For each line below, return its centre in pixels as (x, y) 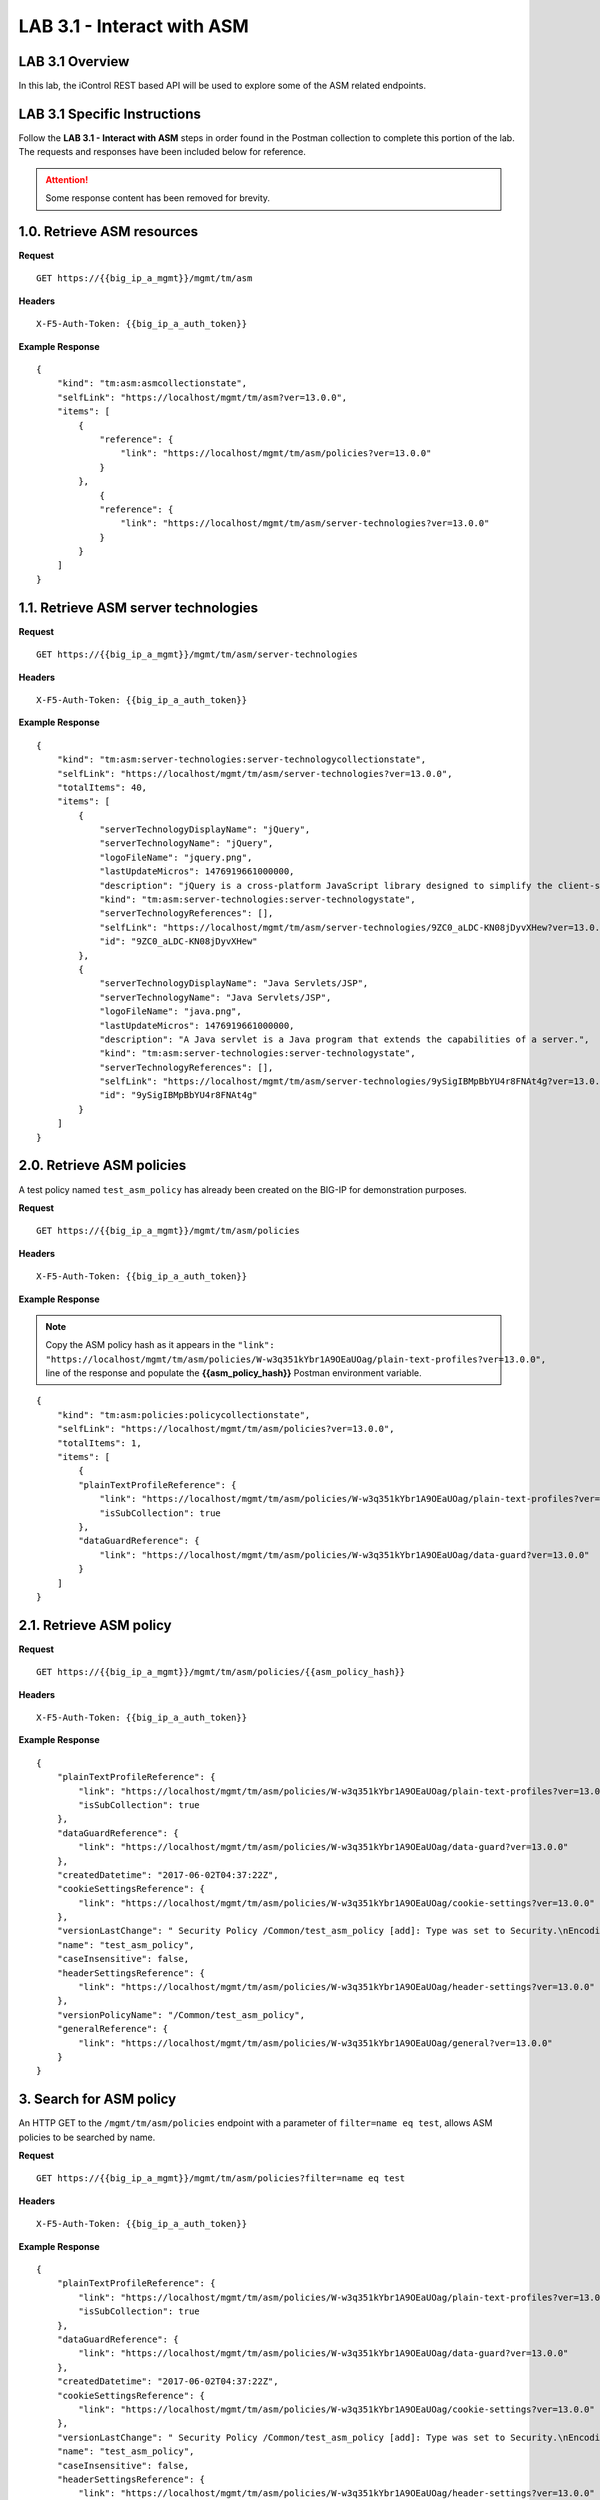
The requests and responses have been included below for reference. (162, 152)
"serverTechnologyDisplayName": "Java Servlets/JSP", (234, 983)
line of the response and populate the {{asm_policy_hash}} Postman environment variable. (233, 1373)
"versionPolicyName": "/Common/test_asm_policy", (180, 2014)
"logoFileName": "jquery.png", (176, 857)
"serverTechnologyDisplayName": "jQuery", (205, 829)
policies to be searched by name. (87, 2137)
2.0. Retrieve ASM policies (102, 1165)
